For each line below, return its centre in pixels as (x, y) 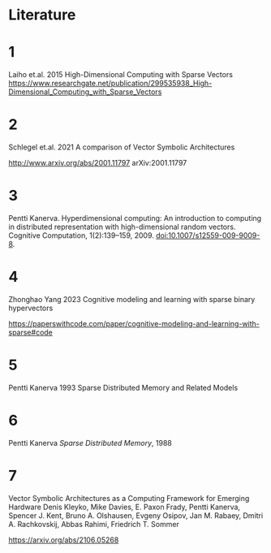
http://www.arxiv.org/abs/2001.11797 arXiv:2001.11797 (98, 163)
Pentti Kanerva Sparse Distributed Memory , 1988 (90, 443)
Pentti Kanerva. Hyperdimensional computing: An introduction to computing (135, 218)
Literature (42, 15)
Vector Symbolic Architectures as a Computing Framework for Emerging (129, 498)
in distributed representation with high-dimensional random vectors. (122, 227)
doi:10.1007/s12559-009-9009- (208, 235)
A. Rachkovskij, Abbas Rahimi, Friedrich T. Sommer (94, 524)
